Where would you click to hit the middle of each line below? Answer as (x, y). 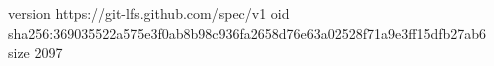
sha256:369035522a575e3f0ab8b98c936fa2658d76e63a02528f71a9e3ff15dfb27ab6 (247, 32)
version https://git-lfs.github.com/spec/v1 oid (149, 13)
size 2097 (35, 52)
